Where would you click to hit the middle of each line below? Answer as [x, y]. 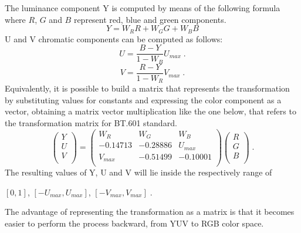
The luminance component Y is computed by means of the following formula [143, 8]
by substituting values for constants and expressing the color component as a [143, 99]
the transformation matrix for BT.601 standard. [91, 123]
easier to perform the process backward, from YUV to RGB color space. [134, 223]
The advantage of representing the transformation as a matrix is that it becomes [150, 212]
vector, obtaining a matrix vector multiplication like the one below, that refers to [150, 111]
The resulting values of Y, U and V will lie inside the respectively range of [138, 172]
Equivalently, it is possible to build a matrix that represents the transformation [147, 88]
